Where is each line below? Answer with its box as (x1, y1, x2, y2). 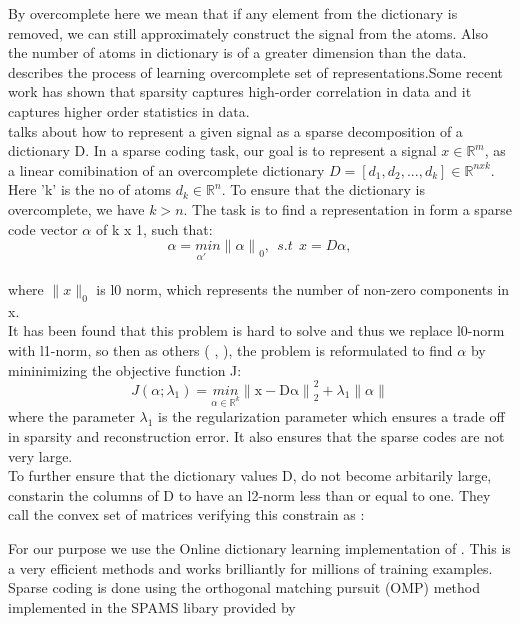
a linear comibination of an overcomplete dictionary (8, 159, 325, 180)
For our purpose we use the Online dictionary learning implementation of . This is (8, 537, 511, 558)
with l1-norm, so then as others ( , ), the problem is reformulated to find (8, 339, 453, 360)
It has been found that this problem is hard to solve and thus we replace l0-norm (8, 320, 505, 341)
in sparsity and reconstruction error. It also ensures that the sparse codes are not (8, 425, 505, 446)
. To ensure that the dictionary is (221, 179, 425, 200)
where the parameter (8, 406, 135, 427)
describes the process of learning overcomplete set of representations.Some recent (8, 61, 504, 82)
